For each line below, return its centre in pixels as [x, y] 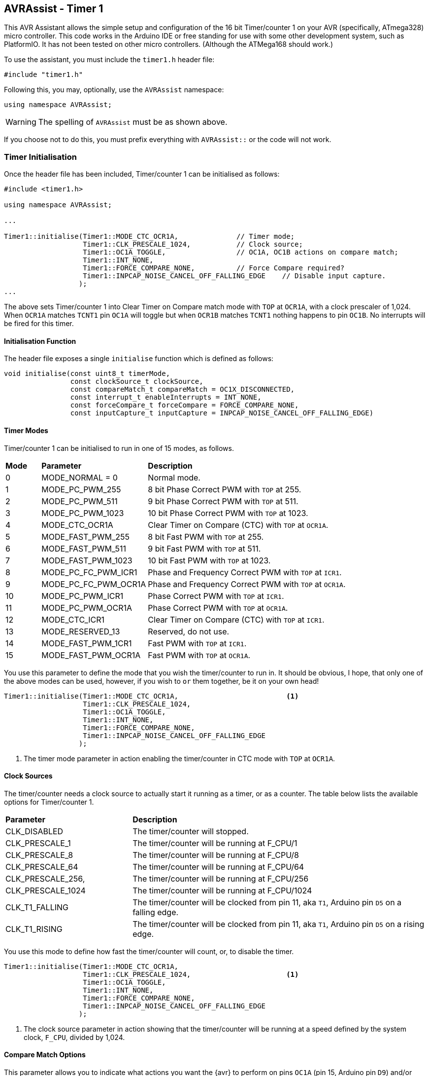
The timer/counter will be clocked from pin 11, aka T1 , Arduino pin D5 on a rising [279, 924]
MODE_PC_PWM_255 [81, 489]
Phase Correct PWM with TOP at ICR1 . [216, 596]
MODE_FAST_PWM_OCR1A [91, 655]
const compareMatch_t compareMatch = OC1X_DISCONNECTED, [182, 390]
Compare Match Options [45, 1055]
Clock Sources [28, 776]
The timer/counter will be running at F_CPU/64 [218, 867]
